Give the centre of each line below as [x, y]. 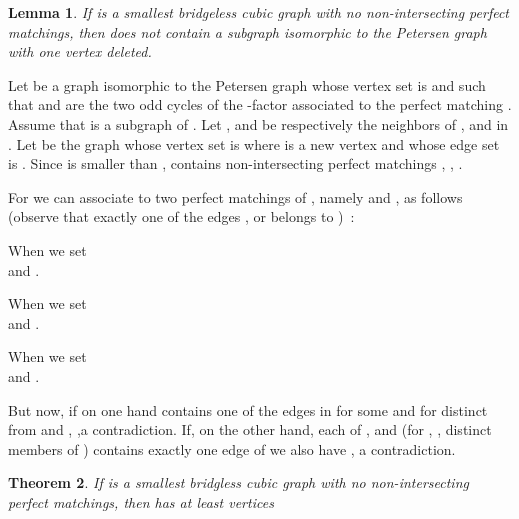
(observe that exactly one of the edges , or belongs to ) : [181, 216]
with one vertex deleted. [80, 51]
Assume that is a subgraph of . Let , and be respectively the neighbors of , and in [258, 123]
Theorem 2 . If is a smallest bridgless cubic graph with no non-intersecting [238, 482]
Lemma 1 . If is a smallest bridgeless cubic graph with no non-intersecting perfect [259, 12]
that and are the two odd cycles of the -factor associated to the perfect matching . [260, 104]
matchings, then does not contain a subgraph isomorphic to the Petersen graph [247, 31]
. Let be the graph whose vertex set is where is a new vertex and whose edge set [254, 143]
